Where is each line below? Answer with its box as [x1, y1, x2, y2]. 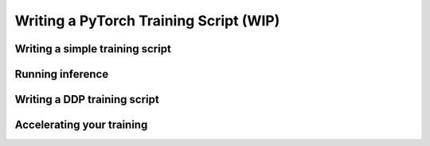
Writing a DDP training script [14, 93, 159, 106]
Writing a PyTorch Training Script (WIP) [14, 12, 280, 29]
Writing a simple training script [14, 42, 171, 56]
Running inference [14, 67, 109, 81]
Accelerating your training [14, 118, 148, 132]
